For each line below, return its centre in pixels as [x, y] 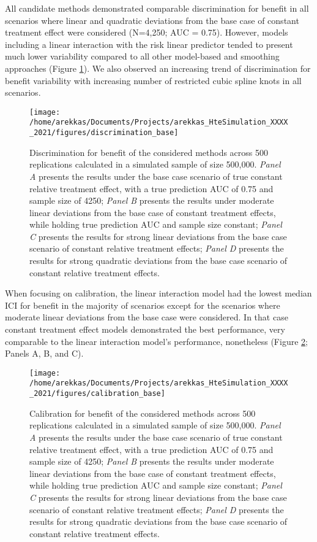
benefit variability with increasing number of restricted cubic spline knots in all [153, 80]
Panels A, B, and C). [44, 353]
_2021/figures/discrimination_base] [104, 133]
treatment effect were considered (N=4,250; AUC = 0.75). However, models [147, 32]
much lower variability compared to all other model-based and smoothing [142, 56]
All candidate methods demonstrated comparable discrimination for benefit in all [157, 8]
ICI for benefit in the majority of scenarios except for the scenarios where [143, 305]
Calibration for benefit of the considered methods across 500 [143, 413]
